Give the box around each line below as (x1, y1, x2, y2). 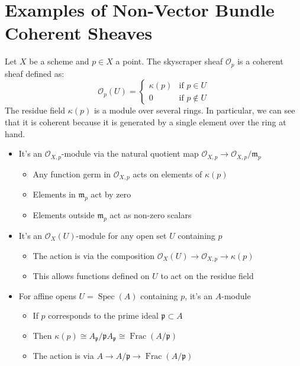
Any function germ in (33, 167, 111, 180)
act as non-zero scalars (109, 209, 192, 221)
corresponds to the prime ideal (48, 309, 159, 322)
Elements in (33, 188, 76, 200)
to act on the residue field (160, 270, 254, 282)
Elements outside (33, 209, 95, 221)
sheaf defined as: (5, 67, 64, 79)
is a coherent (237, 55, 283, 67)
